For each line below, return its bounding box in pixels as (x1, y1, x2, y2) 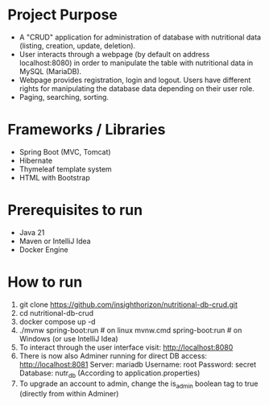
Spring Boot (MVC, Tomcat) (19, 147, 111, 156)
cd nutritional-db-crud (19, 308, 94, 317)
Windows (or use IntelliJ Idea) (19, 333, 118, 343)
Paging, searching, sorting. (19, 92, 110, 101)
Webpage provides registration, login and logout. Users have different (19, 75, 251, 85)
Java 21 (19, 227, 45, 237)
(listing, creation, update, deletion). (19, 40, 136, 50)
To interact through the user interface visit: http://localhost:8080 (19, 342, 234, 352)
